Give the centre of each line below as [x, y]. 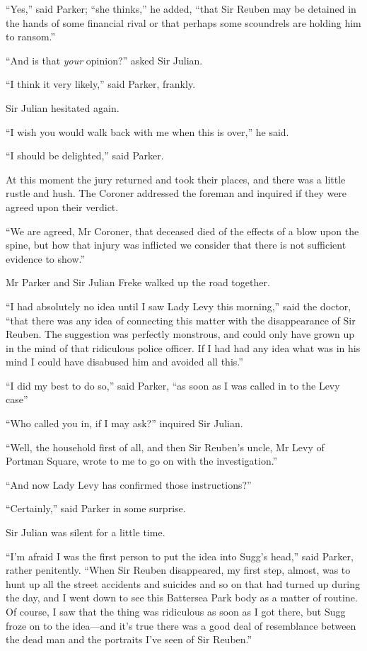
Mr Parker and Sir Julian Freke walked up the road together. [138, 282]
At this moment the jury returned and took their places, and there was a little [176, 179]
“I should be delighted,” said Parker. [85, 155]
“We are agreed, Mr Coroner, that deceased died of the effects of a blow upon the [182, 231]
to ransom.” [31, 36]
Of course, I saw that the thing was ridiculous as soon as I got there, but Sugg [176, 611]
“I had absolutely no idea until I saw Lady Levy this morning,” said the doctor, [179, 306]
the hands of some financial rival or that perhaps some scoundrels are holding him [183, 22]
